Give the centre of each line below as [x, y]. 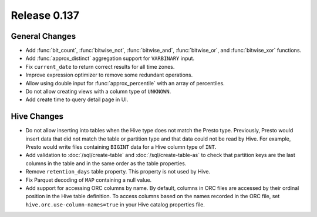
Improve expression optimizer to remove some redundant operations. [109, 75]
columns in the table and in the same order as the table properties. [106, 163]
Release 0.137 [45, 15]
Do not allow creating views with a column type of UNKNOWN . [98, 92]
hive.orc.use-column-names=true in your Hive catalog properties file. [115, 204]
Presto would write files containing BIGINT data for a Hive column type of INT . [121, 147]
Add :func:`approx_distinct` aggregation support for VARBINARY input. [110, 58]
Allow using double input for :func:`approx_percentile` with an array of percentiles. [125, 83]
